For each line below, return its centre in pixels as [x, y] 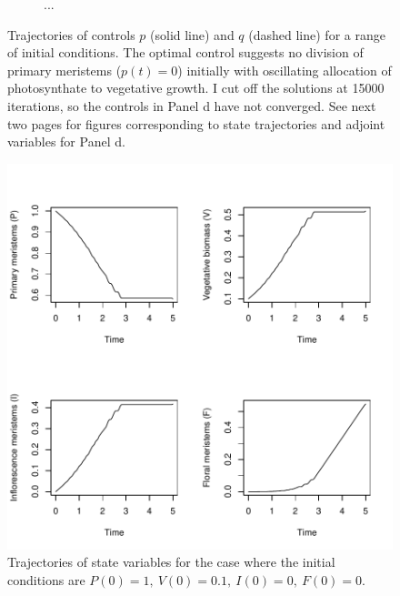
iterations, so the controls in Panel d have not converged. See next [192, 105]
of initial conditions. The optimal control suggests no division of [185, 52]
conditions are [46, 579]
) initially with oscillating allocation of [285, 70]
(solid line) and [192, 34]
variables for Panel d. [66, 141]
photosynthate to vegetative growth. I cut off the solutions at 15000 [196, 88]
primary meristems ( [65, 70]
